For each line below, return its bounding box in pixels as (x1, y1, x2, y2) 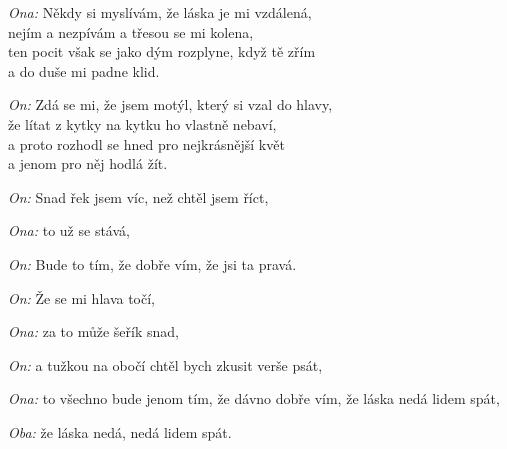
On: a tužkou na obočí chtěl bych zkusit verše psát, (8, 354, 323, 375)
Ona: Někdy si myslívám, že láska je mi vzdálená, (8, 2, 312, 22)
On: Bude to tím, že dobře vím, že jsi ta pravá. (8, 253, 297, 274)
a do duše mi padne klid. (8, 60, 160, 81)
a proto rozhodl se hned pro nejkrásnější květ (8, 133, 285, 154)
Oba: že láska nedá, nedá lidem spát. (8, 421, 232, 442)
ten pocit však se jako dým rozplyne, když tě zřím (8, 41, 316, 62)
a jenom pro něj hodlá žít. (8, 153, 168, 174)
